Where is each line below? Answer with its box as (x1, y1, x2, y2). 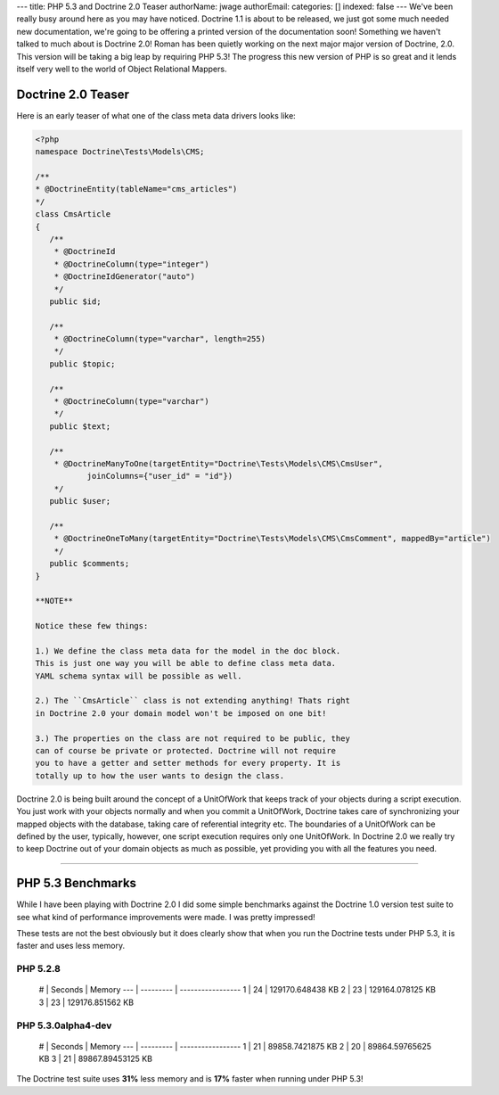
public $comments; (49, 558, 130, 569)
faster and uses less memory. (16, 941, 125, 951)
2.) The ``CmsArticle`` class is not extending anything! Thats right (35, 696, 351, 706)
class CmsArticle (35, 210, 111, 219)
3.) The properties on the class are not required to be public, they (35, 733, 351, 744)
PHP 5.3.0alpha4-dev (16, 1019, 112, 1032)
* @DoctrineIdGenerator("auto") (53, 272, 196, 282)
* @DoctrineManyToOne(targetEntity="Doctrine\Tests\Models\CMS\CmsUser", (53, 459, 383, 468)
